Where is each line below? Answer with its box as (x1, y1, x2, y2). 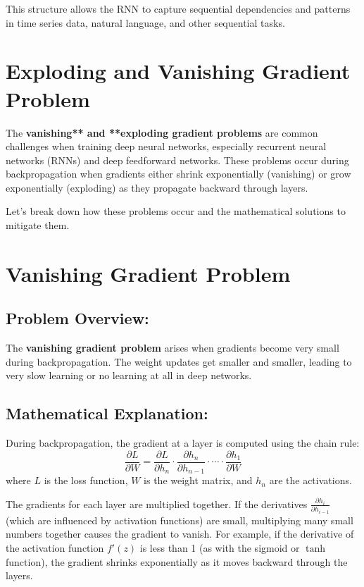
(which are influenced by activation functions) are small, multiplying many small (6, 512, 353, 527)
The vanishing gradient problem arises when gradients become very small (6, 340, 339, 355)
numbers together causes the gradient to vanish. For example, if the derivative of (6, 526, 354, 541)
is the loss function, (44, 473, 128, 488)
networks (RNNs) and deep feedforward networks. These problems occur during (6, 152, 349, 167)
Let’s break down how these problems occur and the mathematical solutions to (6, 204, 346, 218)
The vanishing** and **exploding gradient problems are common (6, 125, 318, 140)
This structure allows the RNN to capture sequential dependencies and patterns (6, 1, 351, 16)
